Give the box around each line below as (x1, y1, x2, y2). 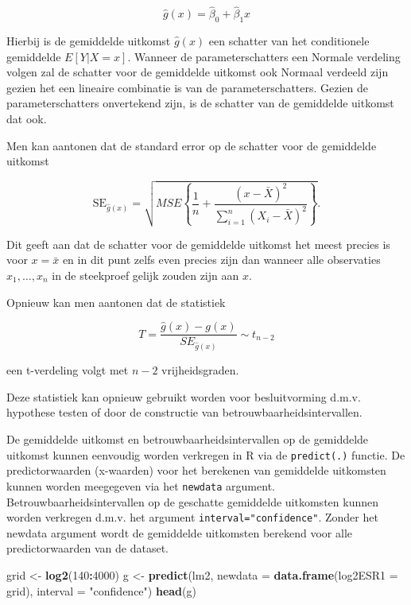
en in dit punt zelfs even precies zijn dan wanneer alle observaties (62, 251, 381, 268)
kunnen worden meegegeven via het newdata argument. (6, 477, 275, 494)
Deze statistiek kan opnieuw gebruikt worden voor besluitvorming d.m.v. (6, 388, 361, 405)
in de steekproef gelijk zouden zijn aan (52, 267, 239, 283)
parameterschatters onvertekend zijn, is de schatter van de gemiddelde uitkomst (6, 95, 394, 111)
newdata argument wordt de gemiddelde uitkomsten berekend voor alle (6, 524, 353, 541)
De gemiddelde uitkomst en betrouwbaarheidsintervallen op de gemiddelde (6, 431, 369, 448)
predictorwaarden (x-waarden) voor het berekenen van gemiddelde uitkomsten (6, 462, 386, 479)
